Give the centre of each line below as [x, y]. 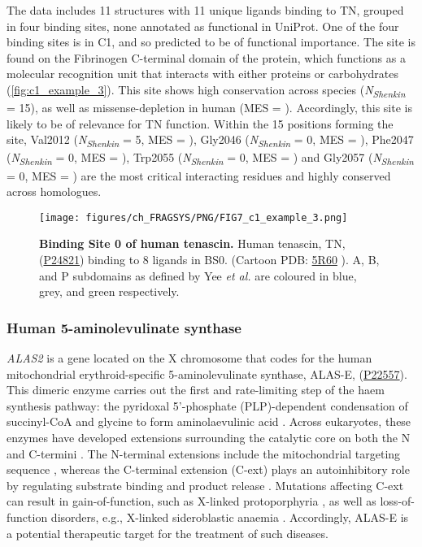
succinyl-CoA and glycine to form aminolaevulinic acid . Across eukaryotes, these [209, 421]
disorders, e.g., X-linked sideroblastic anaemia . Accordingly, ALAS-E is [230, 517]
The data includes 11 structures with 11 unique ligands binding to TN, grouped [205, 10]
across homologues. [54, 191]
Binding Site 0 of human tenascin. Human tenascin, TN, [192, 243]
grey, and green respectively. [109, 291]
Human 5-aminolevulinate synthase [124, 327]
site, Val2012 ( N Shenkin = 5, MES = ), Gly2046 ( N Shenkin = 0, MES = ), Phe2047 [210, 141]
